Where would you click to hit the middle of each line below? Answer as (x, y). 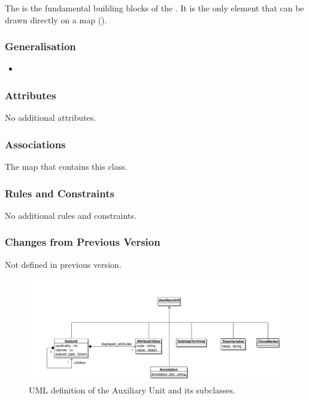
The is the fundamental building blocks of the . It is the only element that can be (154, 8)
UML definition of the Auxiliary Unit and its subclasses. (132, 390)
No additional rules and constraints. (71, 215)
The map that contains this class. (66, 167)
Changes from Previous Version (83, 242)
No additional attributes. (51, 117)
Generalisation (40, 46)
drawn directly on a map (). (56, 19)
